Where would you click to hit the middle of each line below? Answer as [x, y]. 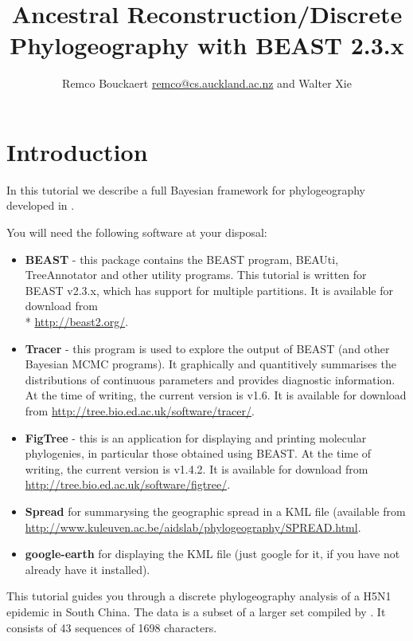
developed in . [41, 205]
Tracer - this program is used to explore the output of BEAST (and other [207, 348]
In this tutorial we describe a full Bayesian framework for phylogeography [186, 189]
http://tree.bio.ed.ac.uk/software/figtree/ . [128, 484]
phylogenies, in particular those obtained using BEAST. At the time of [198, 453]
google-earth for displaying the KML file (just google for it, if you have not [212, 554]
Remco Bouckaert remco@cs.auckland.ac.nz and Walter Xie [207, 83]
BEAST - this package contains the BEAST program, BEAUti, [182, 259]
